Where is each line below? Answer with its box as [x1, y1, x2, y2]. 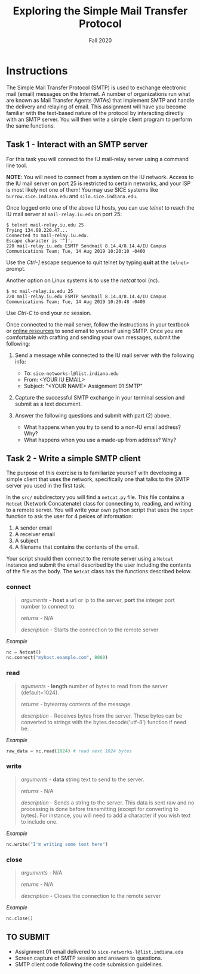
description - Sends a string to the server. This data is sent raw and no [20, 798, 195, 806]
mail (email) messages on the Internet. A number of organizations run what [6, 90, 190, 97]
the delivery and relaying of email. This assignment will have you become [6, 103, 187, 110]
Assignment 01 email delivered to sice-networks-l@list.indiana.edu [14, 948, 184, 955]
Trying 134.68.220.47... [6, 227, 68, 233]
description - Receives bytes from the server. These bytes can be [20, 712, 183, 719]
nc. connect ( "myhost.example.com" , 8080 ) [6, 655, 109, 661]
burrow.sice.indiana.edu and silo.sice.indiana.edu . [6, 192, 138, 199]
